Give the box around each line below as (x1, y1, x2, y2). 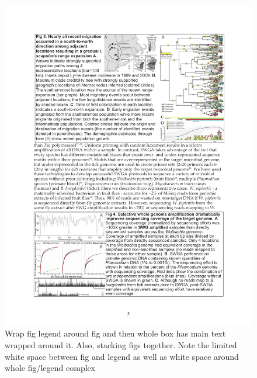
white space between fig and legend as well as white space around (5, 350, 239, 362)
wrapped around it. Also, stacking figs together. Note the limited (5, 339, 237, 351)
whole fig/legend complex (5, 362, 96, 374)
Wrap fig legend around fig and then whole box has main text (5, 327, 226, 339)
